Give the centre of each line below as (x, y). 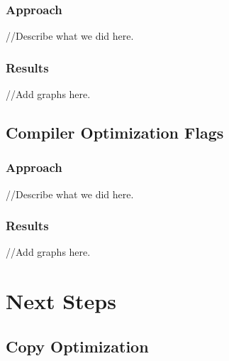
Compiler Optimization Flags (115, 133)
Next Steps (61, 301)
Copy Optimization (77, 346)
